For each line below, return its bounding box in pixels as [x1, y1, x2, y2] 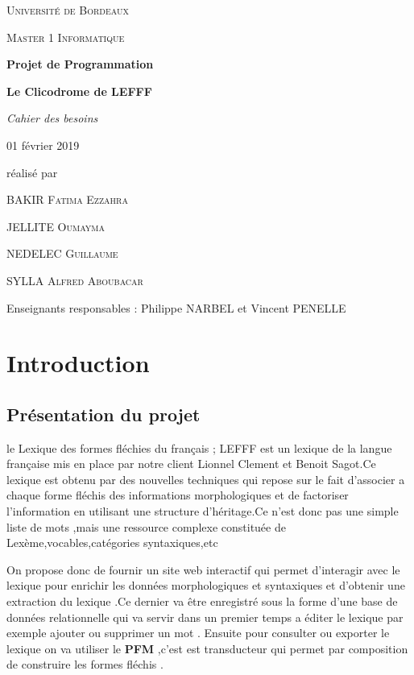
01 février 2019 [6, 136, 80, 153]
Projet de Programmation [6, 56, 154, 72]
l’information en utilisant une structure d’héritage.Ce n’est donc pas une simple [6, 503, 399, 520]
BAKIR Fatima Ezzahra [6, 191, 128, 208]
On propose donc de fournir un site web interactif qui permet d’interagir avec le [6, 561, 400, 578]
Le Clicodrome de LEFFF [6, 82, 152, 99]
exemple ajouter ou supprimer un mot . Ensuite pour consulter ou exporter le [6, 624, 390, 641]
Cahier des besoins [6, 110, 98, 126]
